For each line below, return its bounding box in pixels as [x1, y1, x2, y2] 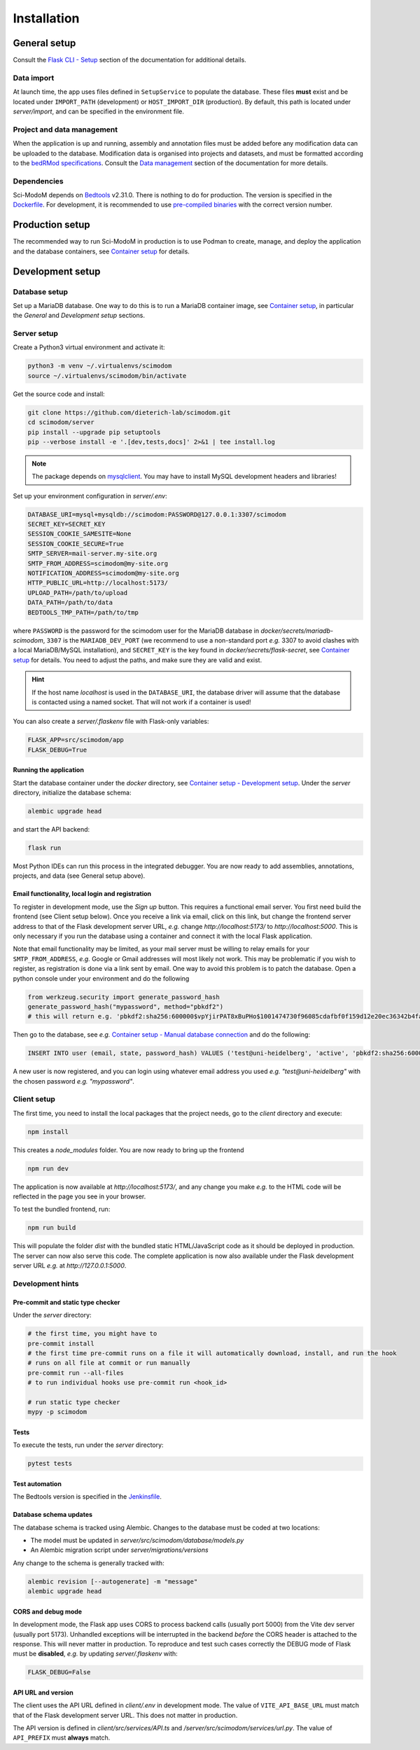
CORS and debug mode [13, 1607, 83, 1616]
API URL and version [13, 1688, 73, 1697]
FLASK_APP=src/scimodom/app [27, 736, 124, 744]
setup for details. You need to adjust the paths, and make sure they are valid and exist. [13, 655, 262, 664]
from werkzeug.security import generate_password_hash [27, 993, 220, 1001]
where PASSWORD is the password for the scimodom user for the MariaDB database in [13, 626, 259, 635]
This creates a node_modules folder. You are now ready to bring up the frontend [13, 1145, 244, 1154]
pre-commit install [27, 1339, 94, 1347]
